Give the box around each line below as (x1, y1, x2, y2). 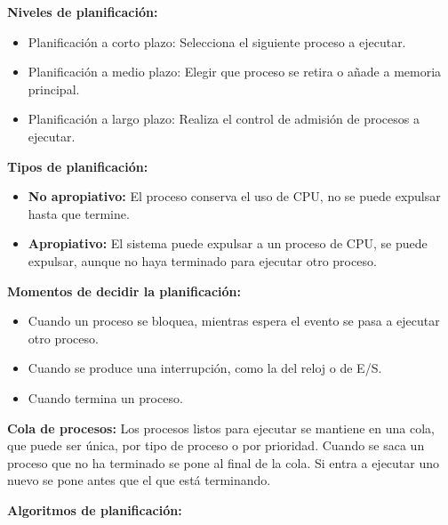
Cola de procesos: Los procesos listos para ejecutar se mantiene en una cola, (7, 418, 435, 437)
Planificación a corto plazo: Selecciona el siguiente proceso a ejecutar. (28, 32, 406, 51)
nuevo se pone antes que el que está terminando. (7, 471, 271, 489)
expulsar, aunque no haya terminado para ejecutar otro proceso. (28, 251, 377, 270)
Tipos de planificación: (7, 157, 148, 175)
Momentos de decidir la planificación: (7, 281, 242, 300)
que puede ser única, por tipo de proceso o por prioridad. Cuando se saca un (7, 436, 425, 455)
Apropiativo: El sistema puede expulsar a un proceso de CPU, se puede (28, 234, 428, 253)
